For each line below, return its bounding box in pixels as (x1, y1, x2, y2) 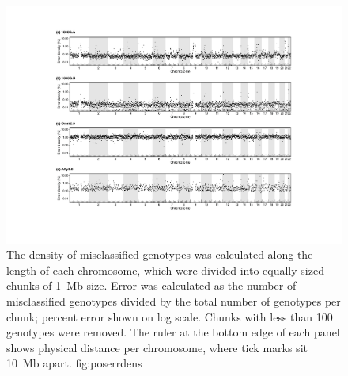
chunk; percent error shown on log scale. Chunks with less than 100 (6, 308, 333, 325)
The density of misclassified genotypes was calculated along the (6, 246, 313, 263)
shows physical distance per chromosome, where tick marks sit (6, 339, 308, 355)
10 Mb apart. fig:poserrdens (6, 355, 142, 371)
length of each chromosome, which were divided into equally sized (6, 261, 324, 278)
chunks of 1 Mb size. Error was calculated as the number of (6, 277, 297, 294)
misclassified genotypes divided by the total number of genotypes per (6, 293, 341, 310)
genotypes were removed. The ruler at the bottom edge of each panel (6, 324, 340, 340)
